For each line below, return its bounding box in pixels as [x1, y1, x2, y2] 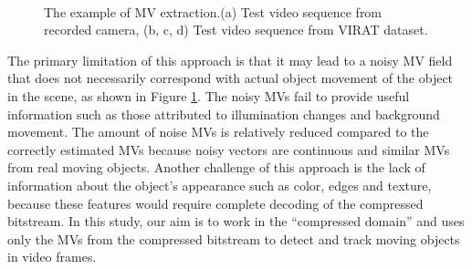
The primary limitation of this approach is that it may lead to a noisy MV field [7, 50, 453, 69]
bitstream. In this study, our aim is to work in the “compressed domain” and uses [7, 212, 465, 231]
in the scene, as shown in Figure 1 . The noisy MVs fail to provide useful [7, 86, 410, 105]
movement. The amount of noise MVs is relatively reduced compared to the [7, 122, 429, 141]
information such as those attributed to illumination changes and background [7, 104, 440, 123]
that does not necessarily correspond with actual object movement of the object [7, 68, 454, 88]
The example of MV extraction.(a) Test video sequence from [44, 2, 383, 21]
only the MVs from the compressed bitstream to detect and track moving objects [7, 229, 460, 248]
